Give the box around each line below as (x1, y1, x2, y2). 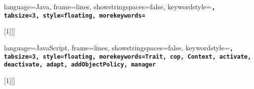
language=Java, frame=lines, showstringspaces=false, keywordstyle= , (4, 1, 216, 11)
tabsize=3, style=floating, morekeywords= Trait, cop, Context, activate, (4, 53, 252, 60)
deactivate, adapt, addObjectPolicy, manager (4, 61, 156, 68)
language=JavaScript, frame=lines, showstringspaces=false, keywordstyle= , (4, 42, 234, 52)
